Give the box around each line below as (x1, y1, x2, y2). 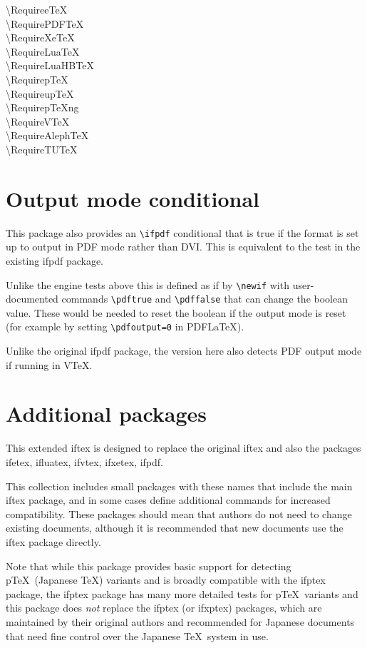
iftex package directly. (6, 534, 101, 549)
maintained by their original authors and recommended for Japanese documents (6, 614, 355, 629)
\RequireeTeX (6, 2, 68, 16)
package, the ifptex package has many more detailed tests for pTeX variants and (6, 586, 358, 601)
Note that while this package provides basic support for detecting (6, 558, 291, 573)
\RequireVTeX (6, 113, 70, 128)
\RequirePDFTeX (6, 16, 84, 31)
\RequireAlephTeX (6, 128, 89, 143)
